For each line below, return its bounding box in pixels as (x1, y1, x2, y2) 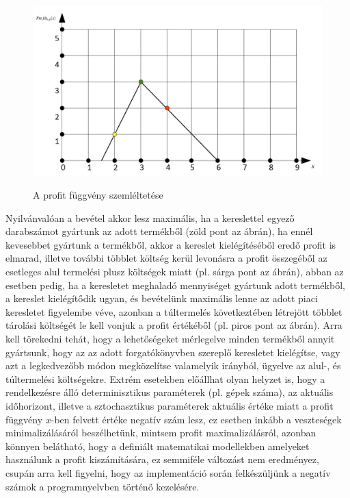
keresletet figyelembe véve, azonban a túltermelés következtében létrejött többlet (5, 304, 342, 319)
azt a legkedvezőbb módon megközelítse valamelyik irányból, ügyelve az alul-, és (5, 358, 341, 373)
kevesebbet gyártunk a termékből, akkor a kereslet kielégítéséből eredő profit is (5, 237, 336, 251)
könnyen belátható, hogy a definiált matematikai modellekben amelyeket (5, 438, 310, 453)
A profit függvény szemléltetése (33, 188, 163, 202)
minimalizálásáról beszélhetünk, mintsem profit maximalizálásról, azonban (5, 425, 317, 440)
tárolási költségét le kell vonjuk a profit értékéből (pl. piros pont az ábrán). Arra (5, 318, 342, 332)
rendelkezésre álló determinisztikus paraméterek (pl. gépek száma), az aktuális (5, 385, 334, 399)
